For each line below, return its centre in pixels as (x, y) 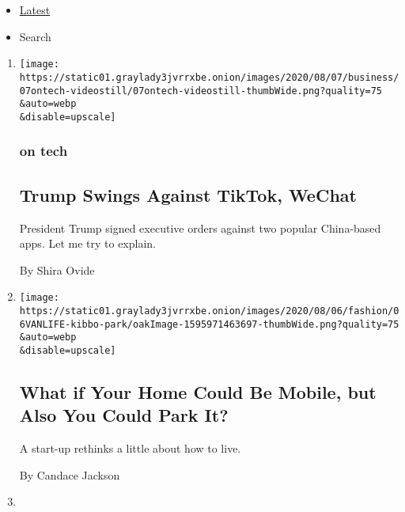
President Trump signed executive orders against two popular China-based (200, 228)
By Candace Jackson (70, 474)
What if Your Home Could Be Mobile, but (198, 391)
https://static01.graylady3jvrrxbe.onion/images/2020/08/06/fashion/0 (209, 311)
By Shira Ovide (57, 269)
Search (35, 36)
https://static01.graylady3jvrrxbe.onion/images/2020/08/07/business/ (209, 77)
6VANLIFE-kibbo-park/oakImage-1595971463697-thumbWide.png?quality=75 (209, 324)
